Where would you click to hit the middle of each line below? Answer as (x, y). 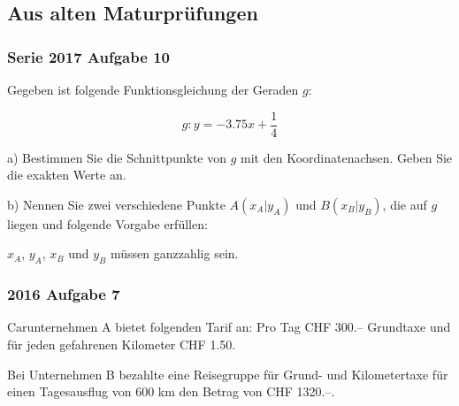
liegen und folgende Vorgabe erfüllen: (107, 223)
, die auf (405, 204)
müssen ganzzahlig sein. (174, 253)
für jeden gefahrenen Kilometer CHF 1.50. (122, 345)
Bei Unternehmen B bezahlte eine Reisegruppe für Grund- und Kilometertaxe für (228, 374)
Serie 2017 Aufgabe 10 (88, 56)
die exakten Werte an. (67, 175)
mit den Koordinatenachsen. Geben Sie (347, 157)
